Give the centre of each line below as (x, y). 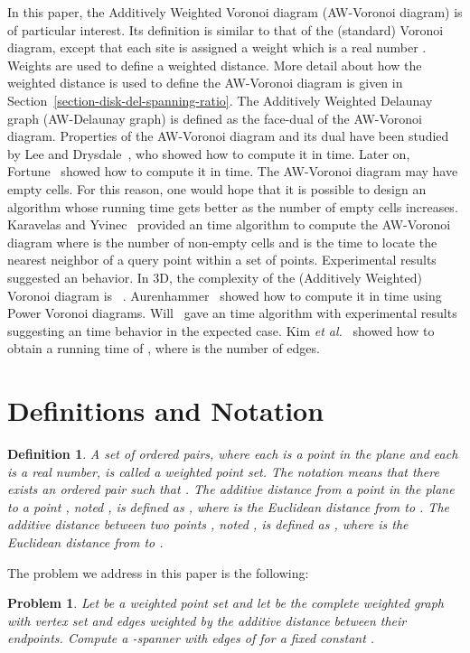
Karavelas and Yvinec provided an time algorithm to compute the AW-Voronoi (229, 224)
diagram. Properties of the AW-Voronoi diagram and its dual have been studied (228, 136)
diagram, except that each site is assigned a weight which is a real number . (217, 47)
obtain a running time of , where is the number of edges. (164, 348)
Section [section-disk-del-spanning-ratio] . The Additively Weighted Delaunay (220, 100)
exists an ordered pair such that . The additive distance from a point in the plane (231, 489)
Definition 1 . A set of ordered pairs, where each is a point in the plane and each (233, 453)
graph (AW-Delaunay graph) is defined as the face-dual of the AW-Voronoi (215, 118)
